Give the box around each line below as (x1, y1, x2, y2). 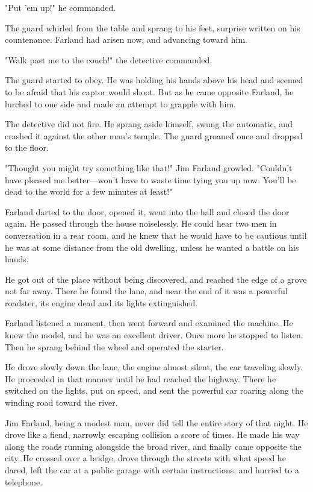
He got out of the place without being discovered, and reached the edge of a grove (5, 273, 307, 285)
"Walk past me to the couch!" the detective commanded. (5, 53, 212, 66)
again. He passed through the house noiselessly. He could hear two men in (5, 217, 277, 230)
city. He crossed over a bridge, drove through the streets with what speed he (5, 452, 286, 464)
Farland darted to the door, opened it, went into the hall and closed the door (5, 205, 290, 218)
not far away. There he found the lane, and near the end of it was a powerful (5, 285, 288, 297)
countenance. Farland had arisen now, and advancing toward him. (5, 33, 247, 46)
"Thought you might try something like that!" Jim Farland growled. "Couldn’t (5, 161, 293, 174)
